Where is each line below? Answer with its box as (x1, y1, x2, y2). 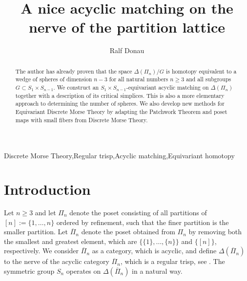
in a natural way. (132, 265, 183, 276)
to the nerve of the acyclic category (4, 256, 109, 266)
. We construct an (53, 83, 99, 92)
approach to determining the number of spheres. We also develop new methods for (15, 99, 225, 108)
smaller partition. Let (4, 226, 68, 237)
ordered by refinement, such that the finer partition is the (56, 217, 229, 227)
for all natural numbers (109, 75, 168, 83)
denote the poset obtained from (81, 226, 175, 237)
